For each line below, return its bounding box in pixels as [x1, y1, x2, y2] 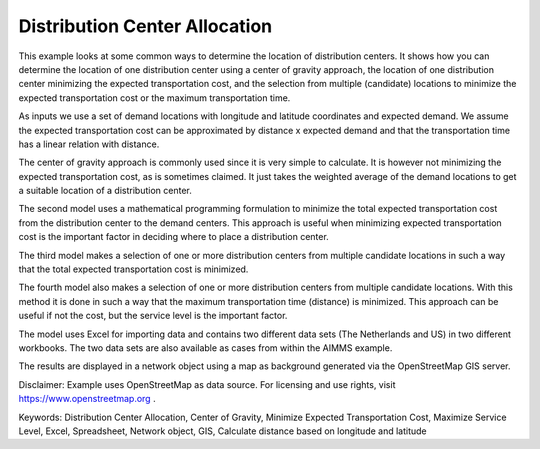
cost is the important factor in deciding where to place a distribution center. [18, 231, 329, 243]
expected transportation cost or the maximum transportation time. [18, 91, 291, 104]
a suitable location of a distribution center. [18, 185, 192, 197]
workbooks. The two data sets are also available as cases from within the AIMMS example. [18, 341, 393, 354]
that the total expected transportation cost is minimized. [18, 263, 249, 275]
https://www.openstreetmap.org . [18, 393, 156, 405]
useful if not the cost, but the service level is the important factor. [18, 310, 288, 322]
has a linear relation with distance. [18, 138, 160, 150]
